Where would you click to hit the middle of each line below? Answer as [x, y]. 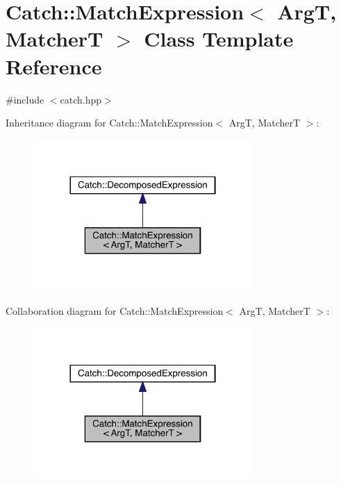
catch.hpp [81, 99]
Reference [54, 66]
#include [25, 99]
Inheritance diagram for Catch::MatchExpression [109, 123]
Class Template [219, 39]
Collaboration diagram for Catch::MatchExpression [115, 311]
